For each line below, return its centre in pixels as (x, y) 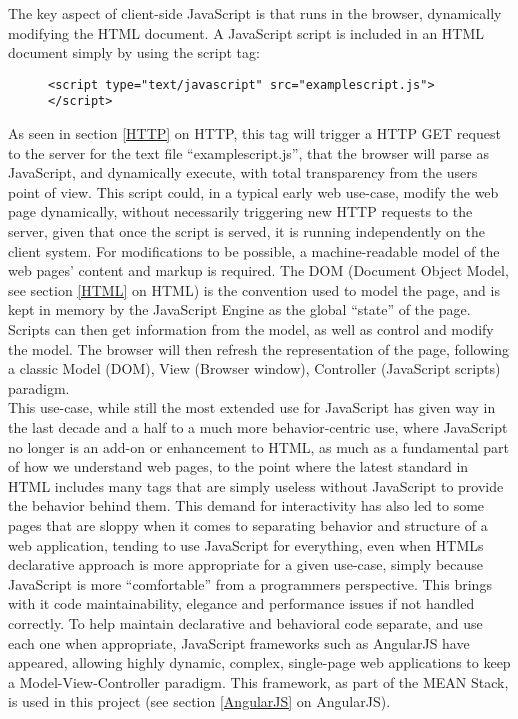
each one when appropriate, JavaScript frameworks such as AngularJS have (239, 642)
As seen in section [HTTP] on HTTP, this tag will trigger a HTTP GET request (254, 133)
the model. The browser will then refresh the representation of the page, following (258, 348)
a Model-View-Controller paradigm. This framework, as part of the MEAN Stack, (258, 681)
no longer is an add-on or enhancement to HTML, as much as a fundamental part (259, 446)
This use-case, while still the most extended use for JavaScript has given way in (252, 407)
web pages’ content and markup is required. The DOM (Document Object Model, (258, 270)
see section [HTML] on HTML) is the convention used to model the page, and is (254, 289)
